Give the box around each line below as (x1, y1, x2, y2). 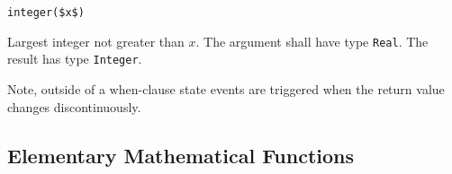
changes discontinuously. (7, 97, 141, 116)
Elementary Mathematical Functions (7, 141, 355, 169)
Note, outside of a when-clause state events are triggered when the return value (7, 79, 445, 98)
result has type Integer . (7, 49, 142, 68)
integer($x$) (7, 6, 85, 19)
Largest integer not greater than (7, 31, 185, 50)
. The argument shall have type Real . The (195, 31, 429, 50)
